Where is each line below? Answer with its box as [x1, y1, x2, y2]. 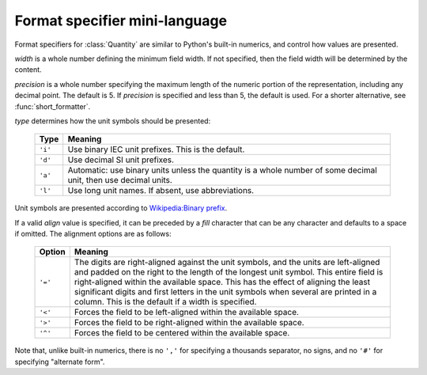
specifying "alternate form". [14, 357, 105, 366]
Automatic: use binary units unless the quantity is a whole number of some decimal [67, 165, 377, 176]
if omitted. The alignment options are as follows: [14, 229, 172, 239]
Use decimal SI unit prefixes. [67, 154, 174, 165]
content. [14, 65, 43, 74]
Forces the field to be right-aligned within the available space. [74, 317, 304, 328]
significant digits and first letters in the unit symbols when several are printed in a [74, 286, 377, 297]
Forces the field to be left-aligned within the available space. [74, 307, 300, 318]
